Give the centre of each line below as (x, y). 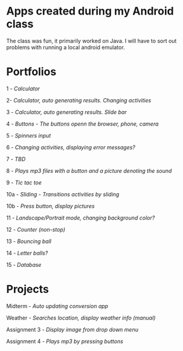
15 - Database (24, 264)
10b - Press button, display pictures (50, 206)
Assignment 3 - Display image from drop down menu (72, 329)
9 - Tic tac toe (24, 182)
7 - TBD (16, 159)
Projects (28, 289)
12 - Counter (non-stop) (36, 229)
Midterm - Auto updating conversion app (57, 306)
